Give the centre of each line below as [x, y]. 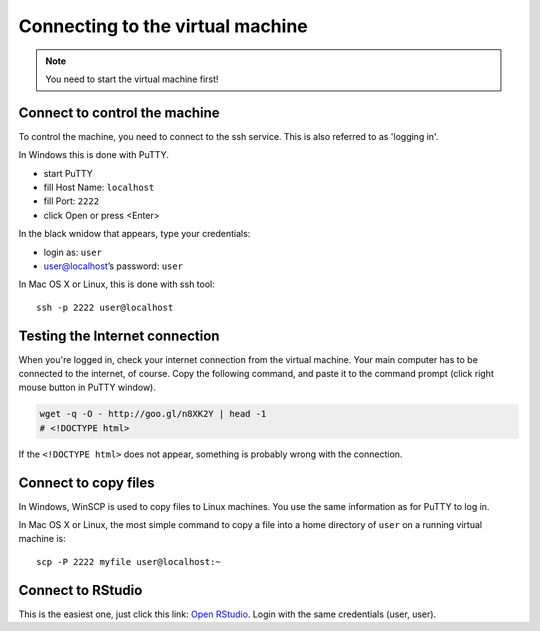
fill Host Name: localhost [99, 187]
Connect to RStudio [80, 590]
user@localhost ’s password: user [113, 266]
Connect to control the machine [119, 112]
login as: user [72, 252]
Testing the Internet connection [119, 335]
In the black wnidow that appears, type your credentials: [134, 234]
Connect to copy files [86, 482]
